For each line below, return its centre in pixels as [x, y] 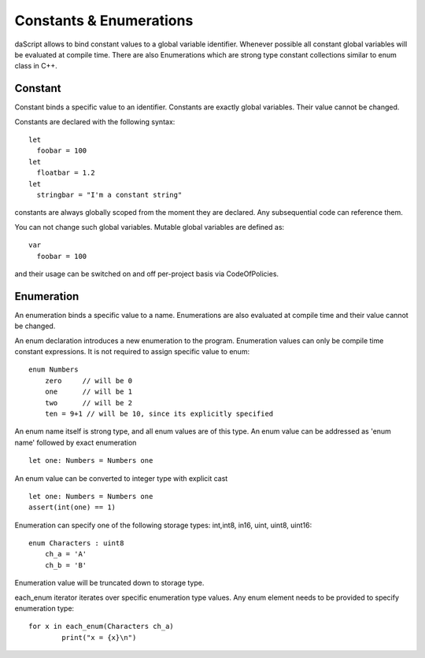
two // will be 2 [89, 403]
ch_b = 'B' [66, 565]
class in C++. [36, 66]
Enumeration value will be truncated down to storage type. [109, 583]
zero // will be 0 [89, 381]
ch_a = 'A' [66, 554]
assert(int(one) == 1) [72, 507]
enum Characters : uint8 [76, 543]
